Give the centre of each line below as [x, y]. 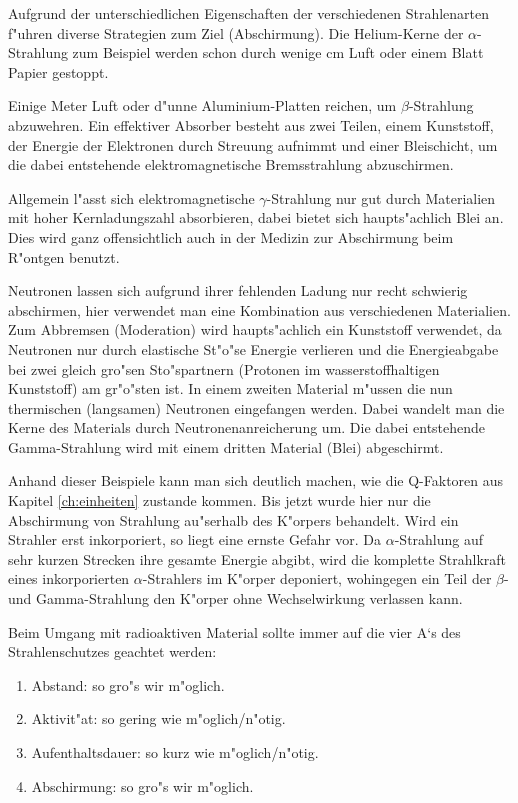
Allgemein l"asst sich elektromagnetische [131, 197]
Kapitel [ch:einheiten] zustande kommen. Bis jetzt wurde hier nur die [219, 500]
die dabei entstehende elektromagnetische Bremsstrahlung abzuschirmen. [231, 164]
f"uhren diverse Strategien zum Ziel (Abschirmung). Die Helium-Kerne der [236, 32]
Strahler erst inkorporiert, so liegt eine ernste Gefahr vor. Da [195, 539]
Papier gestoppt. [58, 71]
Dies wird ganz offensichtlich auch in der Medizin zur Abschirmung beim [231, 236]
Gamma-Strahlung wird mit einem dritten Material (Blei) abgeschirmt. [226, 446]
